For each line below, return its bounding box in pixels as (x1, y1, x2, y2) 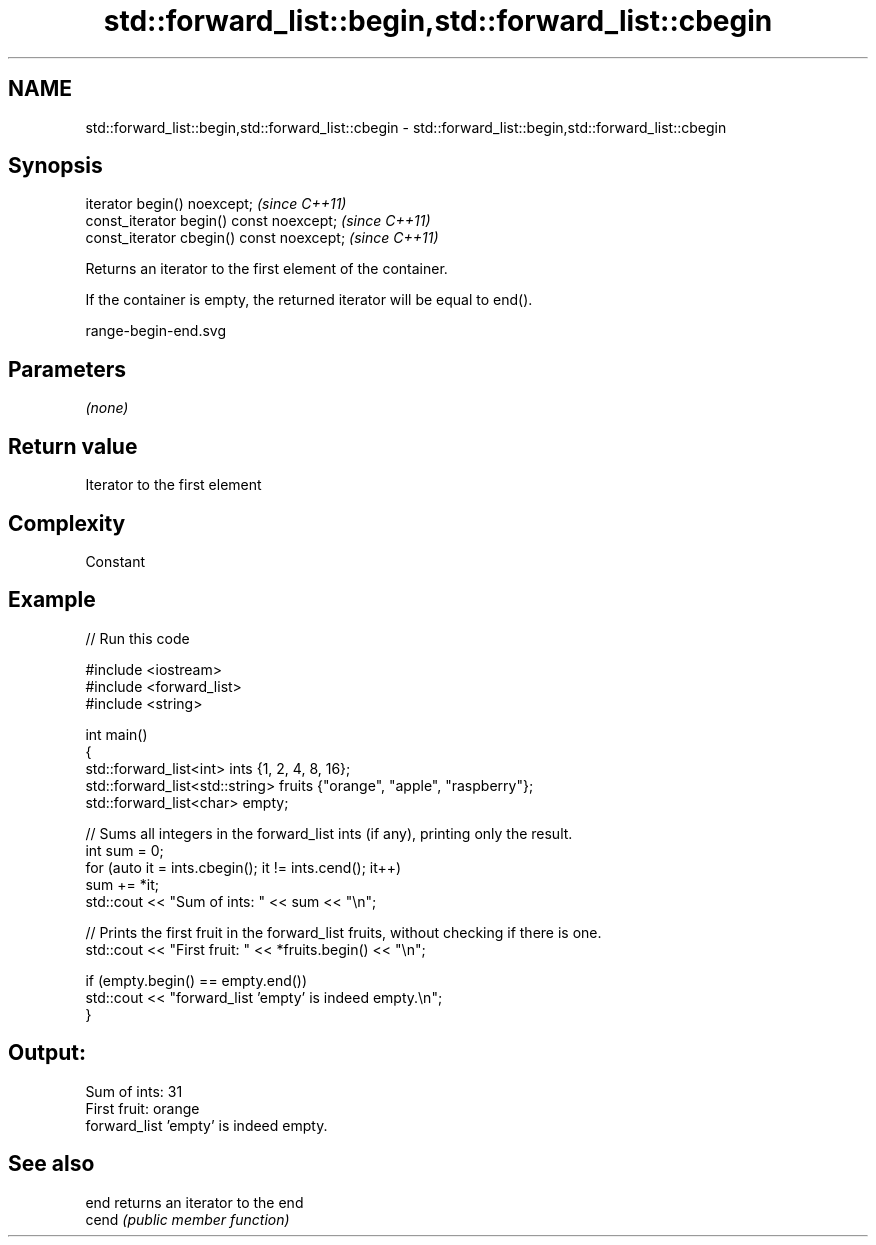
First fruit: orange (85, 1099, 200, 1117)
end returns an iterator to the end (85, 1193, 304, 1211)
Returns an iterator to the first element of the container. (85, 260, 448, 278)
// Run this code (85, 629, 190, 647)
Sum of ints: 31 (85, 1082, 183, 1100)
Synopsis (8, 153, 103, 179)
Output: (8, 1040, 86, 1066)
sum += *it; (85, 875, 159, 893)
